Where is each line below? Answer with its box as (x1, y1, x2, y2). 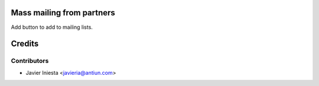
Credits (11, 39, 39, 49)
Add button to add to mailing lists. (11, 24, 93, 31)
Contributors (11, 57, 49, 65)
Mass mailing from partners (11, 8, 115, 18)
